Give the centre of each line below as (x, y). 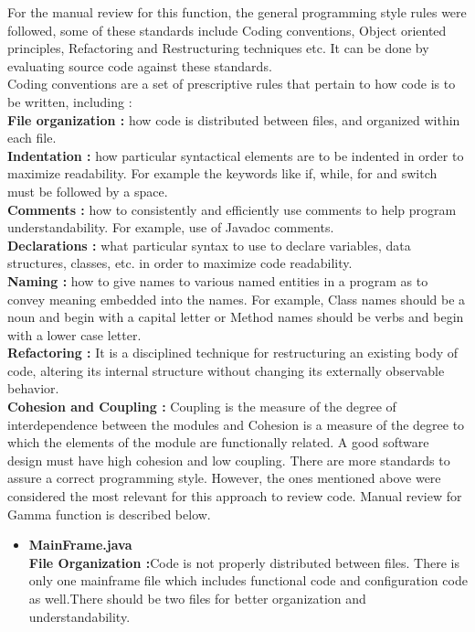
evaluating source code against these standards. (140, 65)
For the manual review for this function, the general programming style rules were (237, 12)
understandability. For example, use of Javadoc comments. (171, 227)
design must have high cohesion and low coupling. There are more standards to (229, 460)
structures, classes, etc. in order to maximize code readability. (180, 263)
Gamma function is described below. (109, 514)
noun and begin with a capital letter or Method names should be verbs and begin (236, 317)
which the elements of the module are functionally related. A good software (218, 442)
